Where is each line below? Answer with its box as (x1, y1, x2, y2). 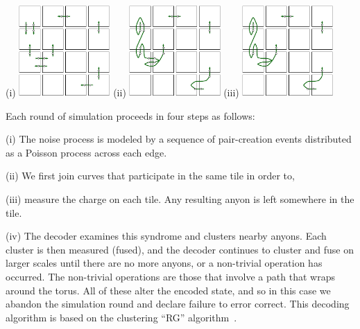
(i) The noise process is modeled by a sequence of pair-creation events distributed (6, 132, 352, 146)
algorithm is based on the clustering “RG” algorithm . (6, 310, 237, 324)
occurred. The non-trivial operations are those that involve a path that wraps (6, 269, 335, 283)
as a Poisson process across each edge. (6, 145, 167, 159)
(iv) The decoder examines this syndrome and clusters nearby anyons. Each (6, 229, 327, 243)
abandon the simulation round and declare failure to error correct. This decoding (6, 296, 350, 311)
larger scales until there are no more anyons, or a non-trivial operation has (6, 256, 323, 270)
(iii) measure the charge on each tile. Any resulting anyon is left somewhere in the (6, 192, 354, 206)
